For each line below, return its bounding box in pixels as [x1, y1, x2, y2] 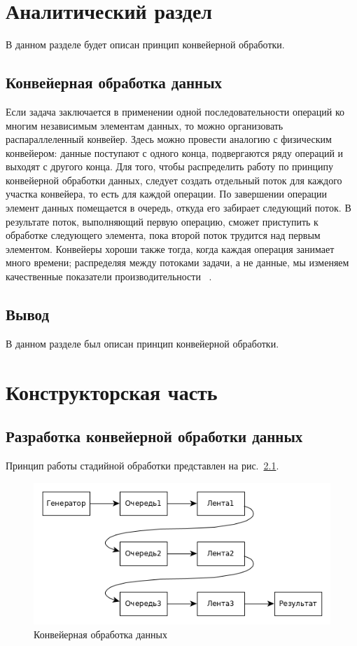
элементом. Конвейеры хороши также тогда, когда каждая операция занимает [6, 241, 335, 256]
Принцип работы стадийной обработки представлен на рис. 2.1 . [6, 458, 279, 473]
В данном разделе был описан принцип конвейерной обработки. [6, 336, 279, 350]
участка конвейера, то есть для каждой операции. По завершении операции [6, 186, 328, 201]
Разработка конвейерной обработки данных [6, 425, 303, 447]
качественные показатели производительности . [6, 269, 212, 284]
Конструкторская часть [6, 377, 218, 406]
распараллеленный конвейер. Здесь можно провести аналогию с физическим [6, 132, 332, 146]
